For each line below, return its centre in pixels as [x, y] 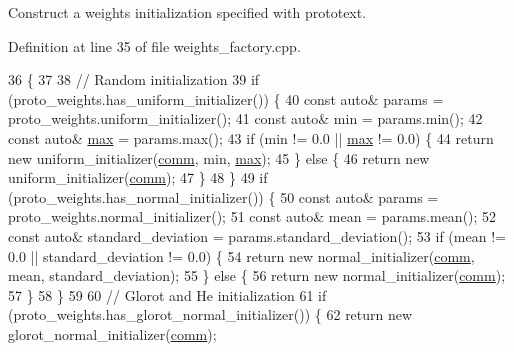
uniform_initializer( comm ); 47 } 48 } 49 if [138, 177]
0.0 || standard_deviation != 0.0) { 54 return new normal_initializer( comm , [241, 255]
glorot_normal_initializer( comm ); [112, 333]
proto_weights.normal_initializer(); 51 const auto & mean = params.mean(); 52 [252, 216]
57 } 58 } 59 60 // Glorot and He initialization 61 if [167, 294]
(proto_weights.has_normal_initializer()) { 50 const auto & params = [223, 196]
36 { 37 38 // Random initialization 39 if [134, 79]
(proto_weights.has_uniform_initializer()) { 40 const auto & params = [226, 98]
